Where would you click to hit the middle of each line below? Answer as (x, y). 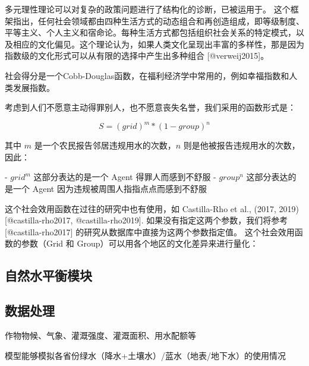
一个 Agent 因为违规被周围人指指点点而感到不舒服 (110, 189)
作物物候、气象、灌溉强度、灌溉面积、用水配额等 (100, 335)
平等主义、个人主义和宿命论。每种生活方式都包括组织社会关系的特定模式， (150, 32)
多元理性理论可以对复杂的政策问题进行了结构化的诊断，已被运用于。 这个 (148, 9)
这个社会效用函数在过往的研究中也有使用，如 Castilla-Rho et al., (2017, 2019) (152, 208)
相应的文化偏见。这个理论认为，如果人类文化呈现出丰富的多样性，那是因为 (158, 44)
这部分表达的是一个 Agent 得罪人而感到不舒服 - (125, 177)
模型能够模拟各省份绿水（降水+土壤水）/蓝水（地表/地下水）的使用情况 (145, 355)
